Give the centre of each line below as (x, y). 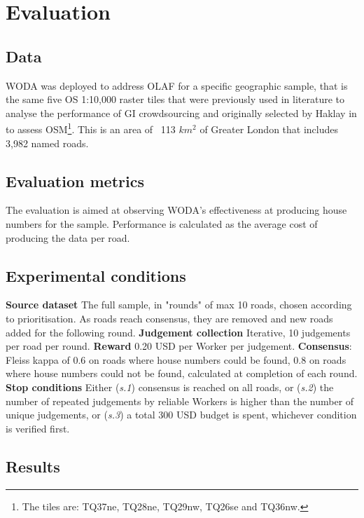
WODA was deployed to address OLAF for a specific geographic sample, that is (177, 85)
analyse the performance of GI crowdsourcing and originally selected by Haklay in (181, 113)
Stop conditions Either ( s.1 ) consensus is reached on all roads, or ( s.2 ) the (170, 387)
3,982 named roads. (47, 143)
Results (33, 466)
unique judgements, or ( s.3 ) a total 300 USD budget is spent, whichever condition (181, 415)
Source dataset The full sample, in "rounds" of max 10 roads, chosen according (179, 305)
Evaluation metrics (75, 180)
